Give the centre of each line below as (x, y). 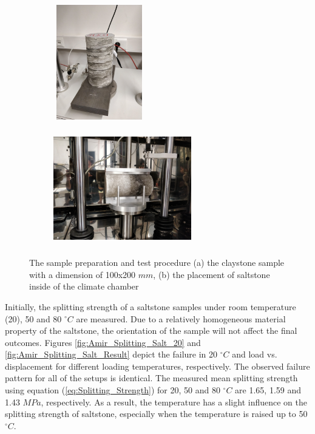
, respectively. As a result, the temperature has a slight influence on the (174, 402)
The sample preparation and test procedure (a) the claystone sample (157, 263)
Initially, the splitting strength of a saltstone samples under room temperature (151, 306)
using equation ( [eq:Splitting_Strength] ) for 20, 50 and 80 (113, 390)
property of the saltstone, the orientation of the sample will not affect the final (151, 331)
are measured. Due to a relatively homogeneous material (181, 318)
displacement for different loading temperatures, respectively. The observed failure (157, 366)
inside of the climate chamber (84, 286)
